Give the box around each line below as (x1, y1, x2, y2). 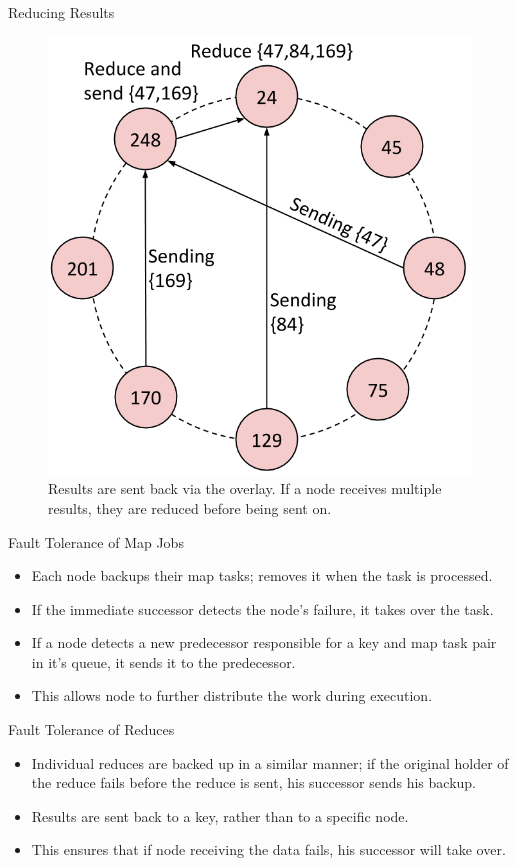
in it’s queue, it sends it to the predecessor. (31, 651, 296, 672)
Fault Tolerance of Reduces (8, 719, 175, 740)
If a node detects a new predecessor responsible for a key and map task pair (31, 632, 497, 653)
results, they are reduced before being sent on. (48, 497, 332, 518)
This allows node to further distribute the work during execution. (31, 685, 433, 706)
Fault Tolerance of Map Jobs (8, 531, 184, 552)
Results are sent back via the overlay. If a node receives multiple (48, 478, 442, 499)
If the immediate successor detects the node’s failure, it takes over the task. (31, 598, 494, 619)
